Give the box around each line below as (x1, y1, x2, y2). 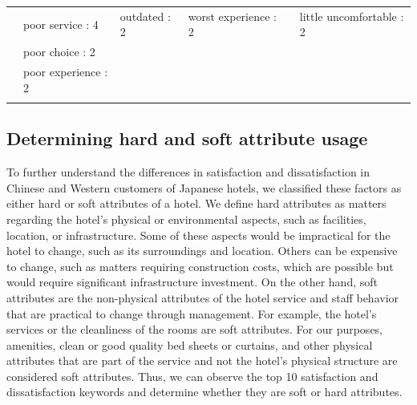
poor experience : (23, 63, 108, 80)
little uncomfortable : (299, 7, 404, 24)
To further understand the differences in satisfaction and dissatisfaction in (6, 164, 370, 180)
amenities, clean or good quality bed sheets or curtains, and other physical (6, 336, 373, 353)
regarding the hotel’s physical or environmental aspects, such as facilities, (6, 210, 366, 227)
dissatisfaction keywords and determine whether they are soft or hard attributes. (6, 383, 403, 400)
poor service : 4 (23, 15, 99, 32)
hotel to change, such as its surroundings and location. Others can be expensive (6, 242, 398, 259)
